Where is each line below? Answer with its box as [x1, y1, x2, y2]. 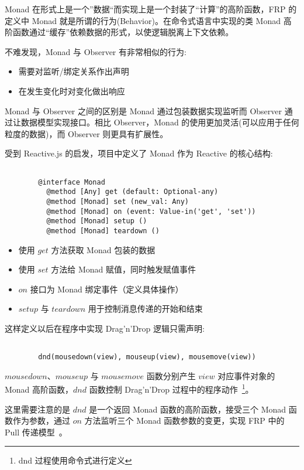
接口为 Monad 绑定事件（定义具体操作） [30, 282, 184, 295]
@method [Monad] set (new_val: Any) [46, 197, 189, 206]
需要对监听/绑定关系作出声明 [18, 65, 129, 77]
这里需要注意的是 [5, 403, 70, 415]
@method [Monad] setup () [46, 217, 147, 226]
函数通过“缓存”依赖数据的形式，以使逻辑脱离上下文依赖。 [12, 26, 234, 38]
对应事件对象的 [217, 369, 275, 382]
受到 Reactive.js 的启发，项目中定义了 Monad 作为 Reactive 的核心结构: [5, 147, 273, 159]
